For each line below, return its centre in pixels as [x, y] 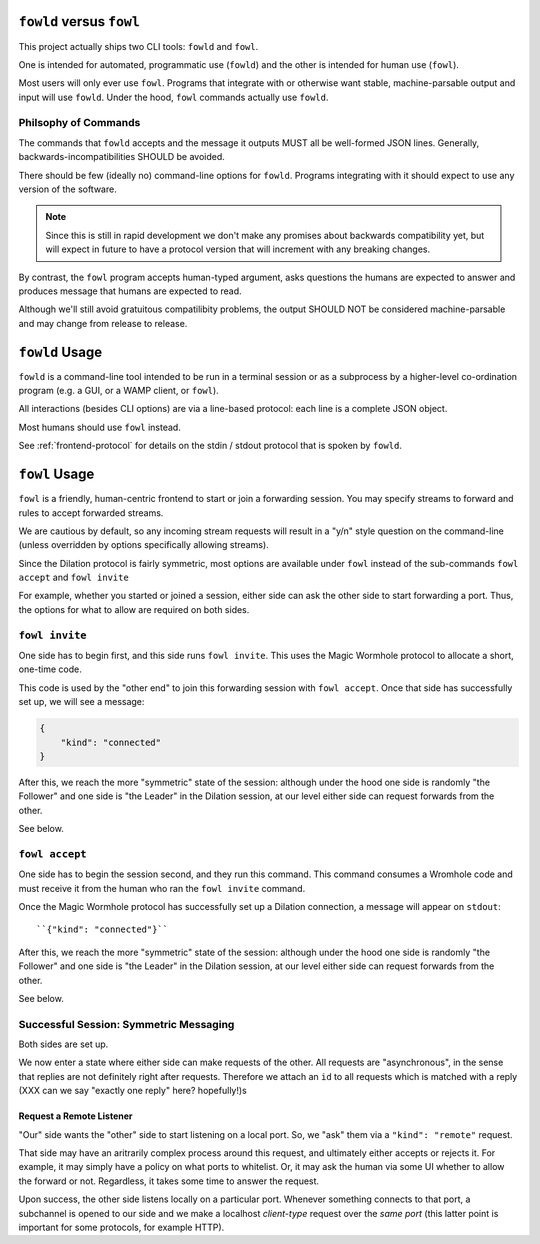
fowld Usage [60, 351]
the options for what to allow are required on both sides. [134, 609]
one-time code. [50, 669]
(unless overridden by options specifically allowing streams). [143, 545]
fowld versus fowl [79, 21]
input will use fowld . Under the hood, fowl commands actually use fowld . [173, 97]
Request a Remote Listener [75, 1116]
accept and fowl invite [73, 577]
